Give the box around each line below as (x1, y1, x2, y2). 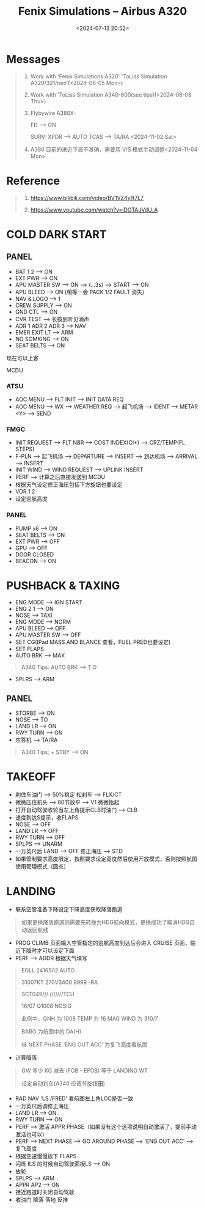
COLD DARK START (6, 227, 107, 241)
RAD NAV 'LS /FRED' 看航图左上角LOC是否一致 (15, 1095, 133, 1102)
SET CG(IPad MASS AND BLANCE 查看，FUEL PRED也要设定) (15, 638, 171, 646)
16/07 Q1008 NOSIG (21, 1002, 72, 1010)
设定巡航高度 (15, 495, 48, 503)
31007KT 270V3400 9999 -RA (21, 978, 98, 986)
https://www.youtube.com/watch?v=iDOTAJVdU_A (30, 206, 158, 213)
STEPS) (15, 445, 35, 453)
